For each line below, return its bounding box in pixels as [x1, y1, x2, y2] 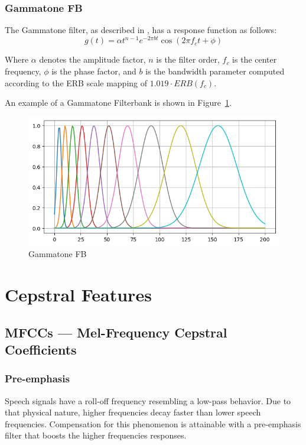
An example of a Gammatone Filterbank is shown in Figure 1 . [5, 96, 232, 109]
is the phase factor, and [51, 64, 136, 77]
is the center [232, 53, 277, 66]
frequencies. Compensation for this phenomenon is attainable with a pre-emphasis [5, 417, 301, 430]
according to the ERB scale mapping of [5, 76, 148, 89]
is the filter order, [156, 53, 220, 66]
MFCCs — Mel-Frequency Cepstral [5, 323, 227, 341]
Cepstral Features [5, 282, 152, 307]
